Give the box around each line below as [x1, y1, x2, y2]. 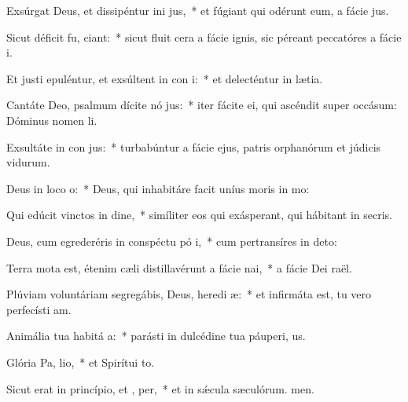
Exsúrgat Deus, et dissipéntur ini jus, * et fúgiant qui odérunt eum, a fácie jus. [6, 2, 389, 18]
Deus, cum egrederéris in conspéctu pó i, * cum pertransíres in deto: [6, 232, 337, 249]
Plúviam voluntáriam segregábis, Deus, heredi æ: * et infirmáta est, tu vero [6, 286, 372, 302]
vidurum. [6, 154, 50, 170]
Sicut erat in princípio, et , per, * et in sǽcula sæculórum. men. [6, 380, 314, 397]
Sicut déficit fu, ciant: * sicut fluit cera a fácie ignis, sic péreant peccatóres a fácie [6, 28, 402, 45]
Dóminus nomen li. [6, 111, 97, 128]
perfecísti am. [6, 301, 72, 317]
